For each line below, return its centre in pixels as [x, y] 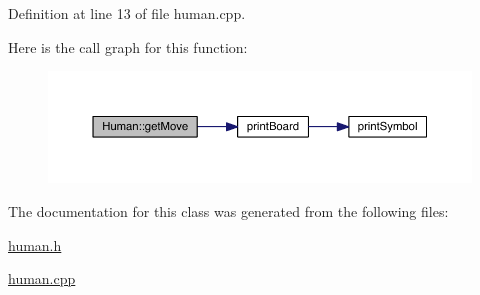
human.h [35, 244]
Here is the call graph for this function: [128, 46]
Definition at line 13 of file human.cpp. [127, 13]
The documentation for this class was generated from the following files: [228, 211]
